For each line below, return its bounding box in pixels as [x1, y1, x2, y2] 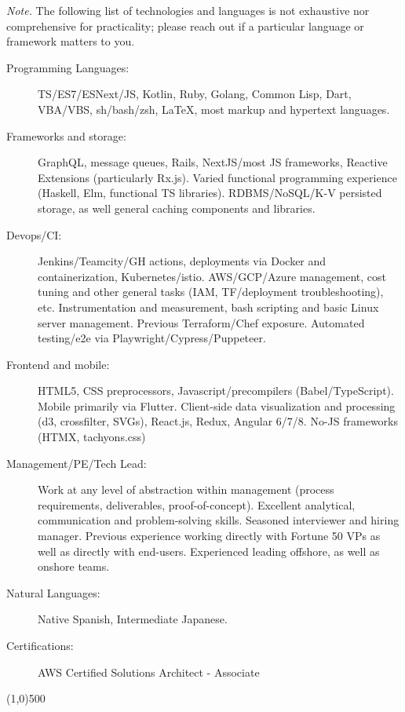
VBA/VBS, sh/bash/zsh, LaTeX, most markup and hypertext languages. [38, 100, 390, 117]
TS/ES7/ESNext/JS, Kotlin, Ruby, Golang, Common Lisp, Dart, [38, 86, 352, 102]
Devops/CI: [6, 226, 62, 243]
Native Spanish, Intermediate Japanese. [38, 611, 228, 627]
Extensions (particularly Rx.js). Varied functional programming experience [38, 169, 397, 185]
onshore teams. [38, 558, 110, 575]
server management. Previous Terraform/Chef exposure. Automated [38, 314, 365, 330]
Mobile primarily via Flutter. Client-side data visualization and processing [38, 397, 396, 414]
